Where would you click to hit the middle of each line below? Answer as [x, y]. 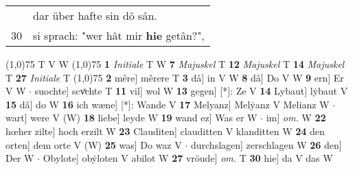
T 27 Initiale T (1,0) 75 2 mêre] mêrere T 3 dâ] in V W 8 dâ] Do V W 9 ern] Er [175, 77]
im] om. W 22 [296, 118]
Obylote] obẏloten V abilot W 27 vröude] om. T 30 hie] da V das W [188, 158]
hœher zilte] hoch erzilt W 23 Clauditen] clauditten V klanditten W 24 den [165, 131]
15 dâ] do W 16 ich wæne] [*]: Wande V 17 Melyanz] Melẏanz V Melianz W [168, 104]
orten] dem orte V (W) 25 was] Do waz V [94, 144]
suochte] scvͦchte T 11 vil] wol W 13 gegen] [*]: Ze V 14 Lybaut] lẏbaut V [191, 91]
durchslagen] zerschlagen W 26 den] [266, 144]
